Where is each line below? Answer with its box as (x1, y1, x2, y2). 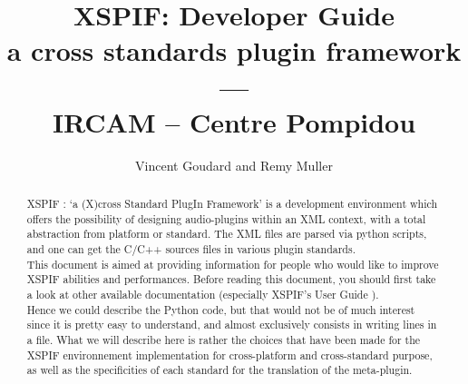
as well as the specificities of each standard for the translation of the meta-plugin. (26, 362, 413, 378)
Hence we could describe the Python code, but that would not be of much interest (26, 301, 415, 317)
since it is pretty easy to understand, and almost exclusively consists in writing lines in (26, 317, 437, 332)
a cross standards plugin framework (6, 32, 462, 69)
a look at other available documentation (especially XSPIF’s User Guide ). (26, 287, 379, 302)
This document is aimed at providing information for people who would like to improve (26, 256, 439, 271)
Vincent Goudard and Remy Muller (135, 155, 333, 174)
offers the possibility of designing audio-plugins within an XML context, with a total (26, 211, 426, 226)
